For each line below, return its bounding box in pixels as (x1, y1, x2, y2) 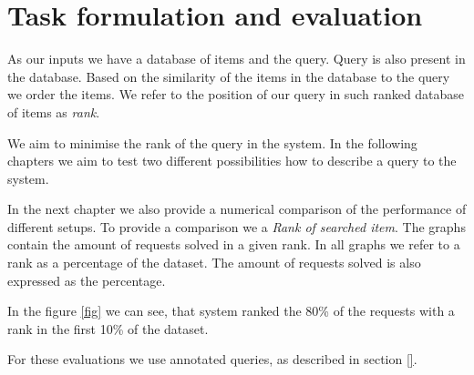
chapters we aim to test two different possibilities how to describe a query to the (7, 151, 457, 170)
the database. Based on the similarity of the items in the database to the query (7, 66, 450, 86)
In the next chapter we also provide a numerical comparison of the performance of (7, 199, 467, 218)
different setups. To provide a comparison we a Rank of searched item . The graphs (7, 217, 466, 236)
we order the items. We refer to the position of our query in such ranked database (7, 85, 465, 104)
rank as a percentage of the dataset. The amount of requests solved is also (7, 253, 421, 272)
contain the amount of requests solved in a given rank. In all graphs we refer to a (7, 235, 460, 254)
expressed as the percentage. (7, 270, 166, 289)
